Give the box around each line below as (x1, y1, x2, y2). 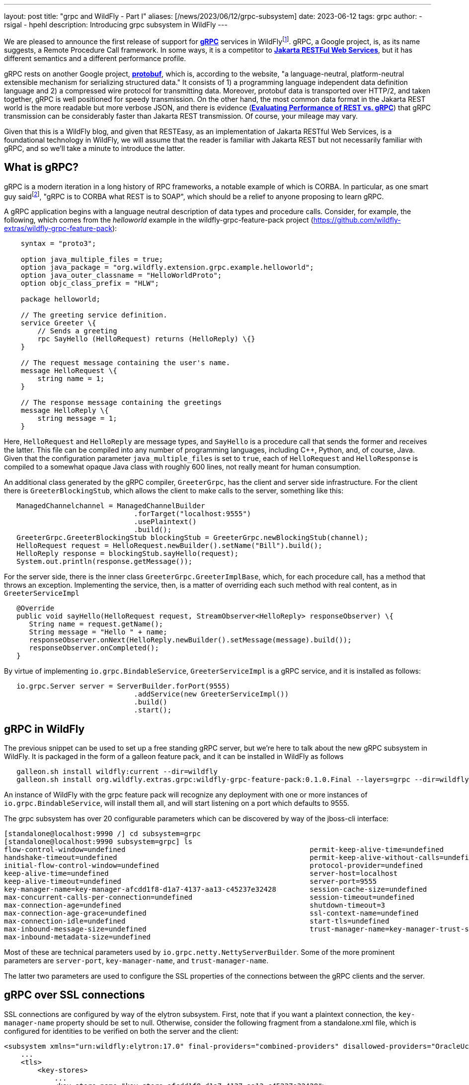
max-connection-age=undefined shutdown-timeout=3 (4, 901, 386, 909)
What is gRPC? (4, 161, 79, 174)
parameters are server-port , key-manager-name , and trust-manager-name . (4, 956, 269, 965)
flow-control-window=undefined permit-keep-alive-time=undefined (4, 846, 444, 853)
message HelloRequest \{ (20, 367, 117, 375)
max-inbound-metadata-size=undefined (4, 933, 151, 941)
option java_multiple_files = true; (20, 255, 163, 264)
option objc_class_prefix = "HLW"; (20, 279, 159, 288)
